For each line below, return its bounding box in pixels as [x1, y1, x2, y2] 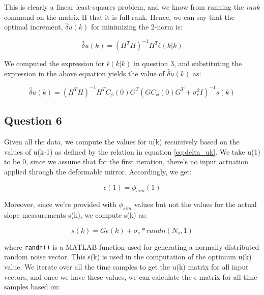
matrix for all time [199, 271, 257, 282]
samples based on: [4, 281, 60, 292]
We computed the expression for [4, 58, 105, 69]
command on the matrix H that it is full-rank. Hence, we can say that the [4, 11, 234, 22]
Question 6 [4, 112, 62, 128]
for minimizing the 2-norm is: [91, 21, 183, 32]
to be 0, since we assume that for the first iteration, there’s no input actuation [4, 156, 249, 167]
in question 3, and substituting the [133, 58, 242, 69]
